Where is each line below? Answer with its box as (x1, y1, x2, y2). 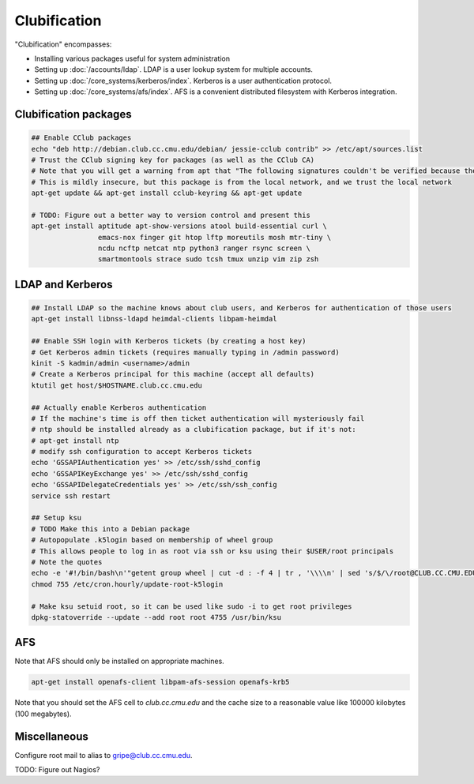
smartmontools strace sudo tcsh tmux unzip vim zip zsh (97, 255, 319, 264)
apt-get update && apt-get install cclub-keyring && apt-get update (31, 189, 303, 197)
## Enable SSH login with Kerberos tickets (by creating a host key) (31, 336, 307, 346)
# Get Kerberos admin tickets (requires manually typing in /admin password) (31, 347, 340, 357)
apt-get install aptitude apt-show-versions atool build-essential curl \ (31, 222, 328, 231)
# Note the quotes (31, 557, 103, 566)
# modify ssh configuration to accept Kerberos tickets (31, 447, 253, 456)
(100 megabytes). (14, 709, 72, 718)
